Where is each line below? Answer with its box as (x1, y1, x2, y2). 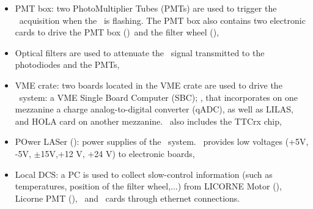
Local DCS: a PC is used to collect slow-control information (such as (15, 167, 273, 180)
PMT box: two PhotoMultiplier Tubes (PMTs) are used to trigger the (15, 2, 277, 14)
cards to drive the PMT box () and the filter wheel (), (15, 26, 219, 38)
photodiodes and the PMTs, (15, 58, 120, 71)
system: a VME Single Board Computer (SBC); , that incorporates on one (19, 90, 298, 103)
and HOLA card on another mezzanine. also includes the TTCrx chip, (15, 114, 282, 127)
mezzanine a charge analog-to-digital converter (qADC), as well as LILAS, (15, 103, 293, 116)
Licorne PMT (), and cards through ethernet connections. (15, 191, 240, 204)
